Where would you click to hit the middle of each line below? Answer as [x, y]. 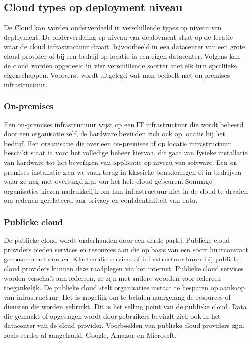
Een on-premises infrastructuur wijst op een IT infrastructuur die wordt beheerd [124, 124]
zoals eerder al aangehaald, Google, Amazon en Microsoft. [90, 335]
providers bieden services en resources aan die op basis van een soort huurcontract [126, 249]
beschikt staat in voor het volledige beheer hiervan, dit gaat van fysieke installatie [126, 153]
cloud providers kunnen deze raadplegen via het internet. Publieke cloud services [124, 268]
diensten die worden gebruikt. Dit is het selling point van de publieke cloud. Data [125, 306]
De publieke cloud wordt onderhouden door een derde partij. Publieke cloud [117, 240]
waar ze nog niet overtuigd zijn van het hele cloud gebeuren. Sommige [108, 181]
